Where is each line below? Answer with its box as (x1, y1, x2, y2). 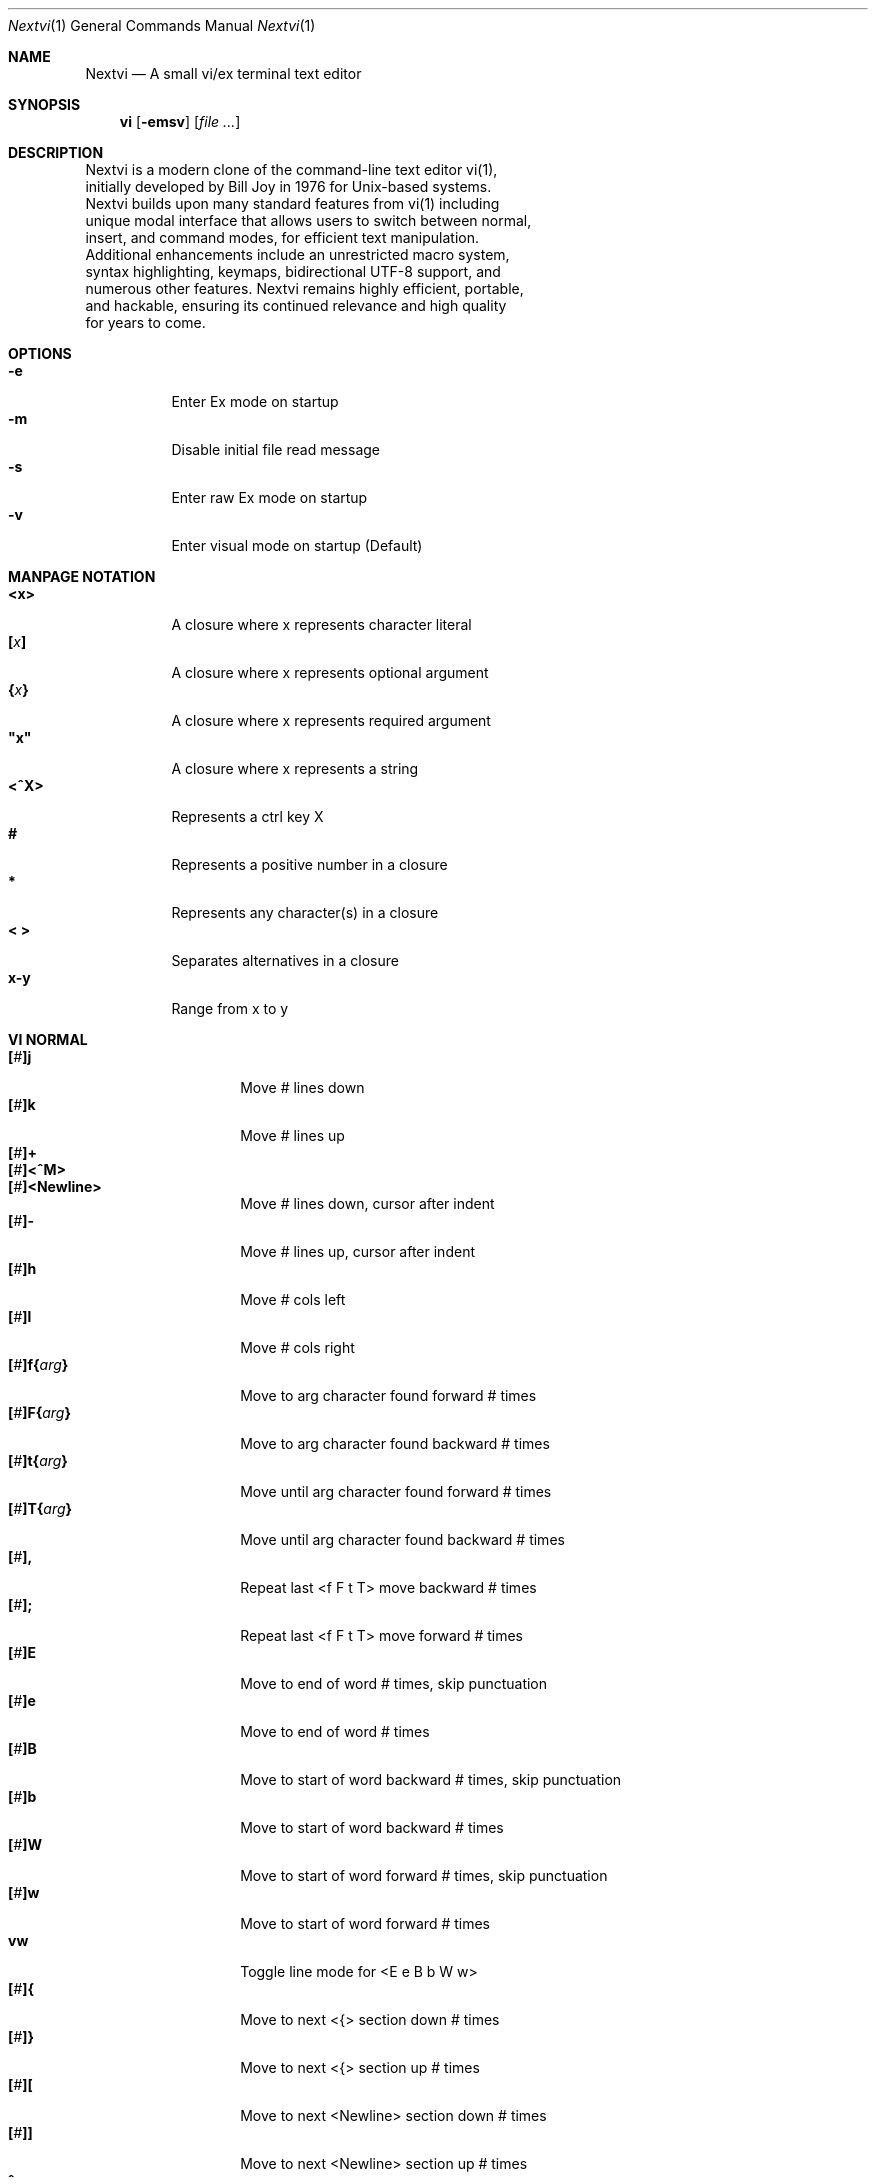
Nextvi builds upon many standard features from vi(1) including (85, 195, 500, 212)
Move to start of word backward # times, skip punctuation (240, 1771, 622, 1788)
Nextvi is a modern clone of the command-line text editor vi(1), (85, 161, 498, 178)
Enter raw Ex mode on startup (171, 489, 368, 506)
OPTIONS (8, 345, 72, 362)
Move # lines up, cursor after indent (240, 1243, 475, 1260)
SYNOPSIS (8, 96, 81, 113)
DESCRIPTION (8, 144, 104, 161)
